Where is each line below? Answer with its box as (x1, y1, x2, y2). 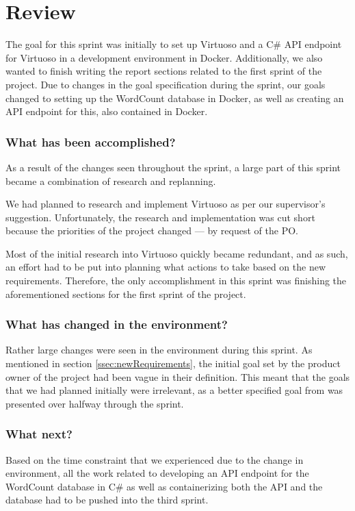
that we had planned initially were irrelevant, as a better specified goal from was (5, 383, 343, 397)
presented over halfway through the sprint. (5, 396, 184, 410)
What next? (5, 425, 73, 443)
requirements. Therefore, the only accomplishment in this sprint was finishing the (5, 273, 347, 288)
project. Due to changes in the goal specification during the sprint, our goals (5, 77, 326, 91)
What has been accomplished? (5, 133, 176, 150)
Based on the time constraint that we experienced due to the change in (5, 452, 304, 466)
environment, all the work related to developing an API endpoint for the (5, 466, 309, 480)
